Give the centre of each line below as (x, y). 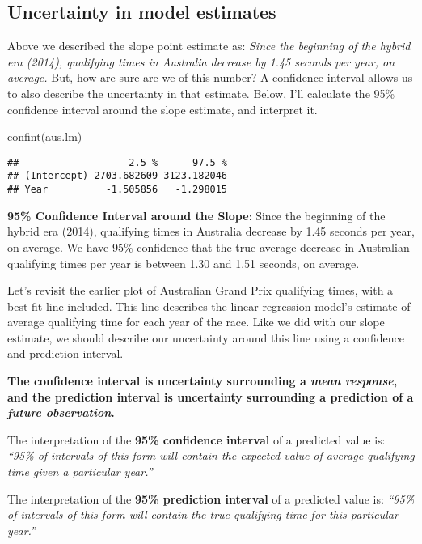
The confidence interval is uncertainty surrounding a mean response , (203, 381)
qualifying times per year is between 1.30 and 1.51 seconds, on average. (184, 263)
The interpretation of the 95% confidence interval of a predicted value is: (196, 439)
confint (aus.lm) (45, 136)
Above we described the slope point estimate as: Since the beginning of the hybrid (209, 46)
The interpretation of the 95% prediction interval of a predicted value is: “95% (211, 498)
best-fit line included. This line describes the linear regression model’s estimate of (209, 306)
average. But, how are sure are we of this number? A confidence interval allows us (210, 77)
